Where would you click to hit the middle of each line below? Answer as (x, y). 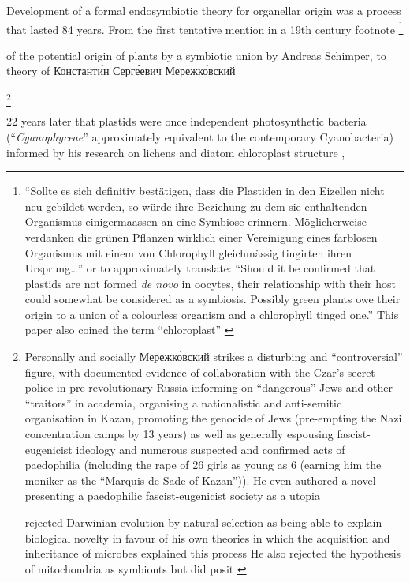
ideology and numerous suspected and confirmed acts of (211, 449)
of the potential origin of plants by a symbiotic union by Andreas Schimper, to (196, 55)
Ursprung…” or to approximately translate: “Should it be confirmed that (200, 268)
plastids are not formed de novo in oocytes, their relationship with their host (210, 283)
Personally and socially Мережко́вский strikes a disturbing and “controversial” (214, 357)
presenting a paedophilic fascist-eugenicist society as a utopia (173, 496)
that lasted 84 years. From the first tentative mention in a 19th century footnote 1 (205, 28)
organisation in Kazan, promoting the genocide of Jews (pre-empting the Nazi (213, 418)
